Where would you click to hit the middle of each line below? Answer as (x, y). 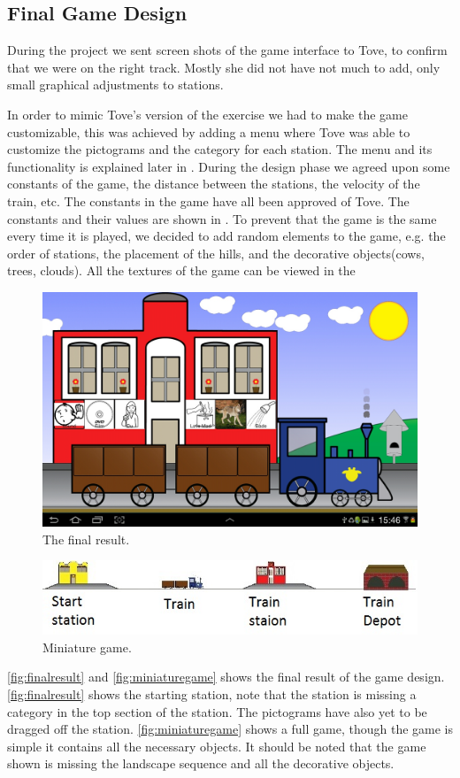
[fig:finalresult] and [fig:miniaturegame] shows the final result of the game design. (226, 677)
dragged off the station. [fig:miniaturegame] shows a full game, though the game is (230, 729)
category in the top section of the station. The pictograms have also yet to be (217, 711)
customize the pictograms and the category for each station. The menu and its (220, 149)
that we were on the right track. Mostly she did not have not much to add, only (224, 67)
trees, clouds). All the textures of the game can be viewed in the (181, 270)
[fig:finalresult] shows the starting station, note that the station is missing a (212, 693)
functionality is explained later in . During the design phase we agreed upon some (229, 166)
